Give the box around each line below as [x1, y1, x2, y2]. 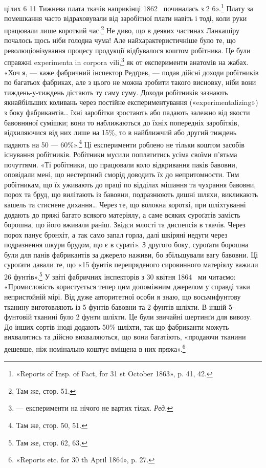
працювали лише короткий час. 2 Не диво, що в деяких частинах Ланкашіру [4, 23, 240, 35]
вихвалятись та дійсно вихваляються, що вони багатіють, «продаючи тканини [4, 331, 246, 342]
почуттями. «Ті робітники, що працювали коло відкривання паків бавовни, [4, 159, 237, 169]
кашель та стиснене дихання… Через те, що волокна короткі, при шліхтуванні [4, 199, 246, 209]
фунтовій [4, 311, 32, 322]
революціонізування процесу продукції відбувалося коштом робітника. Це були [4, 45, 251, 55]
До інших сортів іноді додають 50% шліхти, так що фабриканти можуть [4, 321, 229, 332]
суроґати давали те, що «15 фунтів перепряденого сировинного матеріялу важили [4, 259, 258, 270]
